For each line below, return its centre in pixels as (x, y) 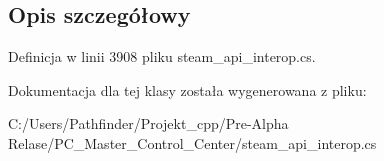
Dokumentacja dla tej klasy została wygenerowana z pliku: (187, 89)
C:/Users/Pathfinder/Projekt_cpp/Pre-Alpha (148, 123)
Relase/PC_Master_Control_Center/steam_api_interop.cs (192, 142)
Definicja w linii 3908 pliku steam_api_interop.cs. (162, 56)
